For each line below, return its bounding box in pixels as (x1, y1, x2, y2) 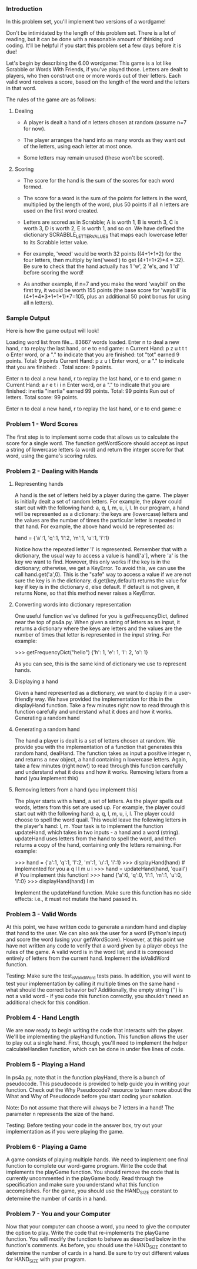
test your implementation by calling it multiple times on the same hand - (6, 980, 179, 988)
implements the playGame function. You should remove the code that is (6, 1168, 179, 1175)
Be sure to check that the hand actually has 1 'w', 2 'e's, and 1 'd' (23, 263, 180, 270)
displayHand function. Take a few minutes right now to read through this (14, 701, 190, 708)
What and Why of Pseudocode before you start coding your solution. (6, 1092, 173, 1099)
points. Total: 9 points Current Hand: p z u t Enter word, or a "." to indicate (6, 357, 185, 365)
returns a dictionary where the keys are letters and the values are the (14, 625, 182, 632)
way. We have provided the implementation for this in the (35, 695, 173, 703)
